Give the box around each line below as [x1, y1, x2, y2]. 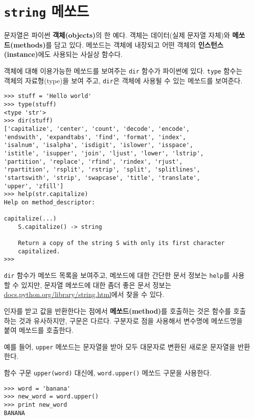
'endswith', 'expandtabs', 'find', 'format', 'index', [4, 133, 186, 141]
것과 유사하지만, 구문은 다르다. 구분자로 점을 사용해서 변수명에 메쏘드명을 [19, 315, 243, 325]
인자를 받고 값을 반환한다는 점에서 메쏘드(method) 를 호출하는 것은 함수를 [4, 305, 231, 316]
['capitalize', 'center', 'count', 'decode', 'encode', [4, 125, 190, 132]
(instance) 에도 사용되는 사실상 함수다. [4, 49, 123, 59]
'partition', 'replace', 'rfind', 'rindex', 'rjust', [4, 158, 183, 165]
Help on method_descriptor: [4, 198, 95, 206]
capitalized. [18, 247, 60, 255]
